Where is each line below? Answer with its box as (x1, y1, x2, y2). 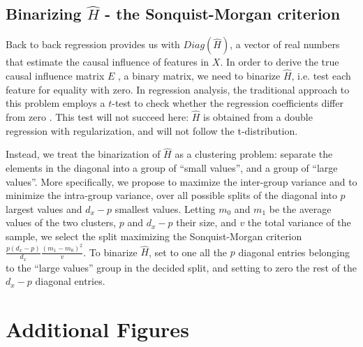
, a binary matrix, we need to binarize (117, 68, 281, 83)
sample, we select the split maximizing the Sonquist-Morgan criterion (6, 228, 302, 243)
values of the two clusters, (6, 215, 117, 230)
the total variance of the (247, 215, 351, 230)
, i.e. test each (291, 68, 351, 83)
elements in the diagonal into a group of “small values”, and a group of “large (6, 161, 338, 175)
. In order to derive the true (220, 54, 339, 69)
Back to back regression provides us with (6, 37, 180, 52)
